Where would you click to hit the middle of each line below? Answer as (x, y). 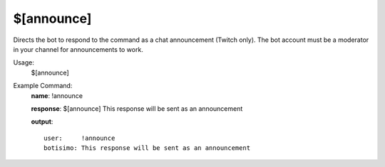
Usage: (24, 63)
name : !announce (57, 95)
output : (42, 122)
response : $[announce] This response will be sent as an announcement (137, 108)
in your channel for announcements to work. (78, 49)
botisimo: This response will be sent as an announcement (147, 148)
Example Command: (43, 86)
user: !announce (79, 138)
